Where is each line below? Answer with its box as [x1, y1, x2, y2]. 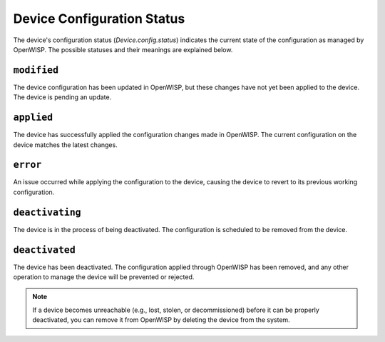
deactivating [13, 206, 81, 218]
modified [13, 64, 59, 76]
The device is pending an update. [13, 93, 112, 101]
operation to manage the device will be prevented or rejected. [13, 273, 195, 281]
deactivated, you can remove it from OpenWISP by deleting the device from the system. [32, 316, 290, 324]
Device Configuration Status [13, 11, 185, 26]
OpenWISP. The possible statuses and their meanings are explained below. [13, 45, 233, 54]
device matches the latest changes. [13, 140, 118, 149]
